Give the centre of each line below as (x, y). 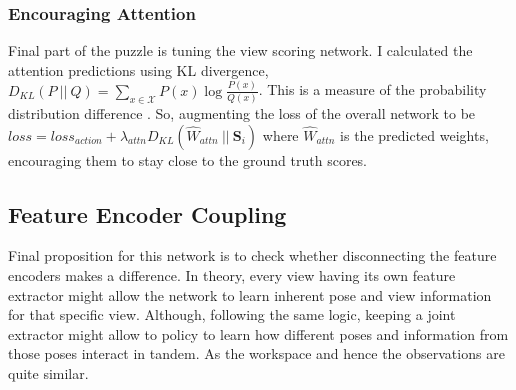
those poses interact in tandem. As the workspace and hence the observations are (256, 353)
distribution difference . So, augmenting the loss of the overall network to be (242, 113)
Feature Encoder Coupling (147, 213)
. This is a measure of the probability (372, 89)
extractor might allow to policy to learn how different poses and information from (258, 333)
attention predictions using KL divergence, (138, 69)
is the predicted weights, (414, 134)
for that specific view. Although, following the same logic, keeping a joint (232, 314)
